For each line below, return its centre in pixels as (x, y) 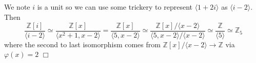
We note (17, 7)
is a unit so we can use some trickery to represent (115, 7)
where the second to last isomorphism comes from (82, 44)
